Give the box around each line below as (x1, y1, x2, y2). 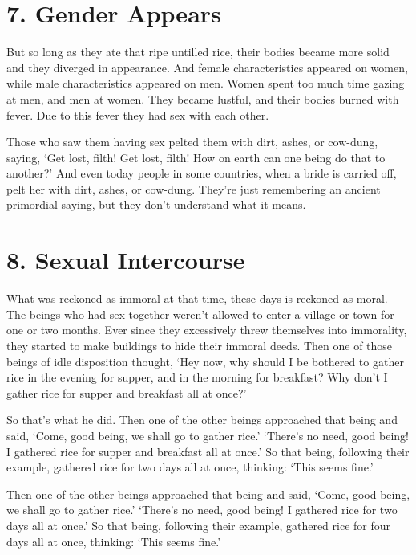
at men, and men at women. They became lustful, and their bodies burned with (6, 90, 399, 107)
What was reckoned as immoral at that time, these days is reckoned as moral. (6, 290, 388, 307)
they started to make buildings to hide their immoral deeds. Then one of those (6, 337, 393, 353)
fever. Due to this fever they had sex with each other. (6, 106, 269, 123)
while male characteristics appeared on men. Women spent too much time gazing (6, 75, 405, 92)
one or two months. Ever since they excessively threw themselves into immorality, (6, 321, 407, 338)
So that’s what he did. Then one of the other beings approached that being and (6, 411, 398, 428)
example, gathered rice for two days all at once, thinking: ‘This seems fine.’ (6, 459, 374, 475)
